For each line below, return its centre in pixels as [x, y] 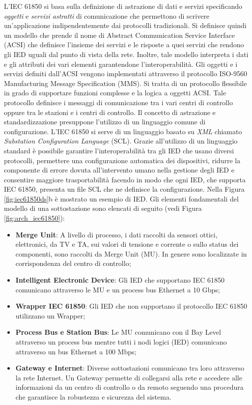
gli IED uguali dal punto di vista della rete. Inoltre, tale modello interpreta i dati [126, 54]
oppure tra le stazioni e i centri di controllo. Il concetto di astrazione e [110, 112]
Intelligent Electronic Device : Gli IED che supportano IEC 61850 [120, 280]
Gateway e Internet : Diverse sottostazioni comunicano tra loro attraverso [130, 368]
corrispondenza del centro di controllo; [73, 263]
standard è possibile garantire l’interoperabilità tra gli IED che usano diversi [119, 150]
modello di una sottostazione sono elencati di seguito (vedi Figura [103, 208]
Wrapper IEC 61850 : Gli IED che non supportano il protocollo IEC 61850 [131, 306]
